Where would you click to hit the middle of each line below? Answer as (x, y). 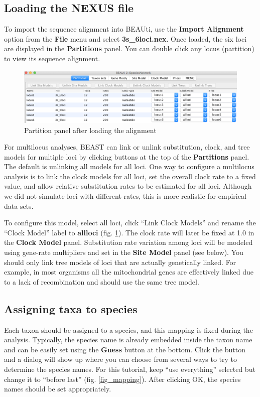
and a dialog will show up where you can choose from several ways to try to (120, 359)
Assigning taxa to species (71, 308)
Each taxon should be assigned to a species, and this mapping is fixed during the (128, 329)
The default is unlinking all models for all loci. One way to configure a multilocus (129, 166)
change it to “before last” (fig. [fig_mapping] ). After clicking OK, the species (122, 379)
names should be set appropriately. (58, 389)
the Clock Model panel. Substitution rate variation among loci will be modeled (128, 242)
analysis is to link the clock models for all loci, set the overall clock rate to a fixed (130, 176)
